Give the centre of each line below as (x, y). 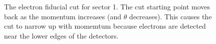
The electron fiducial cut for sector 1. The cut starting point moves (107, 6)
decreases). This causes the (170, 16)
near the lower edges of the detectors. (61, 35)
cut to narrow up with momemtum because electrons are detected (105, 26)
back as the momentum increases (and (63, 16)
